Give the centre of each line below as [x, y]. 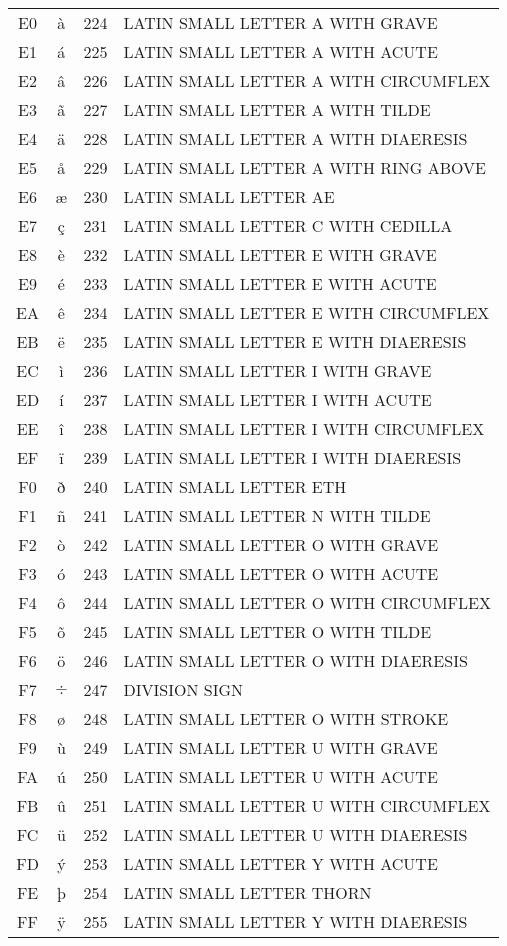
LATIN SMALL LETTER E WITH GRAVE [280, 254]
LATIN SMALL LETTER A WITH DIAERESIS [295, 138]
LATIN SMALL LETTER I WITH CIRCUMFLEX [304, 428]
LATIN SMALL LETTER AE [229, 196]
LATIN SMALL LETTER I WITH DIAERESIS [292, 457]
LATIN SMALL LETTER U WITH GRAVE [280, 747]
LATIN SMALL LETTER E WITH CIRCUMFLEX [306, 312]
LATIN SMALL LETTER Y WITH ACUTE [280, 863]
